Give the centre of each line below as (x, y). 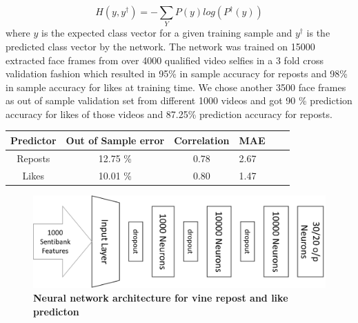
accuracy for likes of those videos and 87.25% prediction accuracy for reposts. (169, 114)
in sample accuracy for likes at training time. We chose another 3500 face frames (176, 87)
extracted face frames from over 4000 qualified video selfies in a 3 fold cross (165, 60)
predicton (56, 311)
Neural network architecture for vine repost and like (161, 297)
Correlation (202, 140)
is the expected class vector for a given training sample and (167, 33)
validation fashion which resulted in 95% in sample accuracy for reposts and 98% (177, 74)
